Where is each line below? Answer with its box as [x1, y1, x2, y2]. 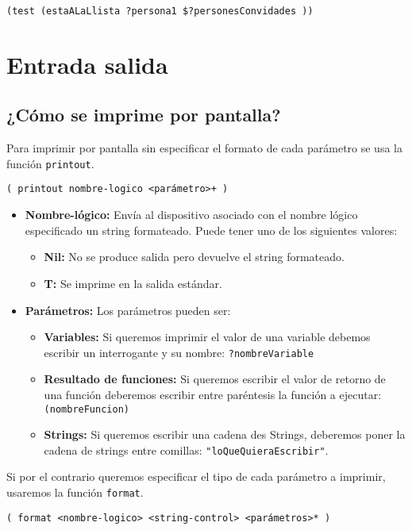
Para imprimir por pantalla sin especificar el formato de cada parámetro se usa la [6, 140, 402, 156]
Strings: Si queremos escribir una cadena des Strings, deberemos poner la [44, 426, 406, 443]
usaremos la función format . [6, 484, 144, 501]
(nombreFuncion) [44, 403, 129, 415]
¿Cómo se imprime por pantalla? [6, 102, 281, 127]
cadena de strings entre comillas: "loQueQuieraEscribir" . [44, 441, 329, 458]
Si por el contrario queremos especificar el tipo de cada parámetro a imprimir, [6, 468, 386, 485]
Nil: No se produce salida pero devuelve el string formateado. [44, 248, 345, 265]
